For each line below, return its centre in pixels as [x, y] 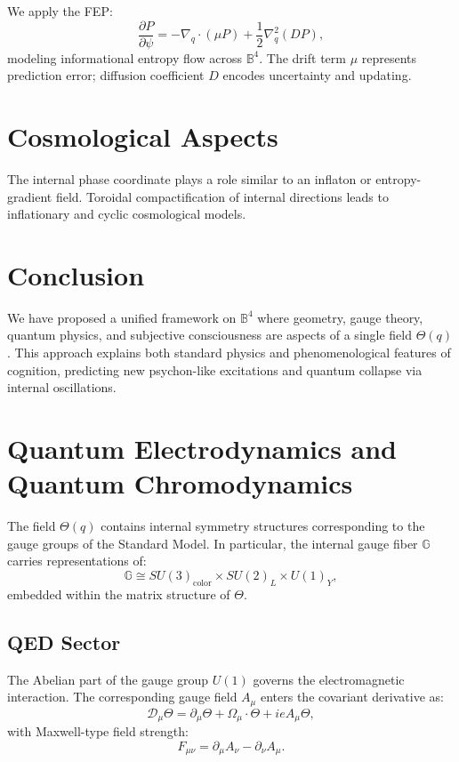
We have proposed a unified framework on [122, 317]
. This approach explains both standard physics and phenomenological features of [229, 353]
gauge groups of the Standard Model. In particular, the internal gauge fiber [213, 543]
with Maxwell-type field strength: [98, 731]
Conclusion [76, 274]
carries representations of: [77, 561]
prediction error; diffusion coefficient [106, 75]
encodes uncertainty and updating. [317, 75]
